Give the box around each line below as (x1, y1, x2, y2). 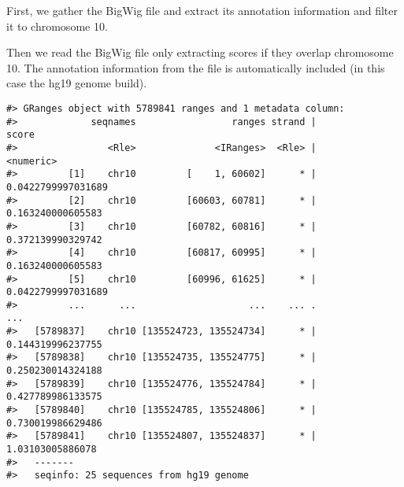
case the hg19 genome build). (6, 75, 147, 91)
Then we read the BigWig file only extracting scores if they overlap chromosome (6, 44, 394, 61)
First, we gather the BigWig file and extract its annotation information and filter (6, 2, 398, 18)
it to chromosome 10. (6, 17, 108, 34)
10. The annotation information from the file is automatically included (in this (6, 59, 385, 76)
